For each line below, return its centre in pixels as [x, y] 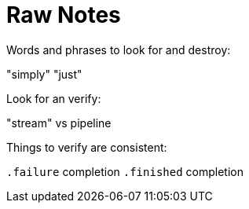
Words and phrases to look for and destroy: [119, 49]
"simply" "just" [44, 74]
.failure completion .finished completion [125, 171]
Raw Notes [64, 15]
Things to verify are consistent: [87, 147]
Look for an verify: [54, 98]
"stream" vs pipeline [59, 123]
